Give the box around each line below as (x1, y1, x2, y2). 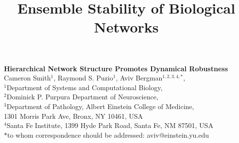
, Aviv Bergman (116, 73, 163, 83)
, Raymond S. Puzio (53, 73, 113, 83)
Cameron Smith (4, 73, 51, 83)
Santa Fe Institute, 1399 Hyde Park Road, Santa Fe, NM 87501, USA (6, 120, 213, 130)
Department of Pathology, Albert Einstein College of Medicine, (6, 101, 194, 111)
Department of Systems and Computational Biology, (6, 82, 163, 92)
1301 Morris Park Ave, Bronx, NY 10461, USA (4, 111, 143, 121)
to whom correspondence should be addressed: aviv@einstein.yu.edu (7, 129, 209, 140)
